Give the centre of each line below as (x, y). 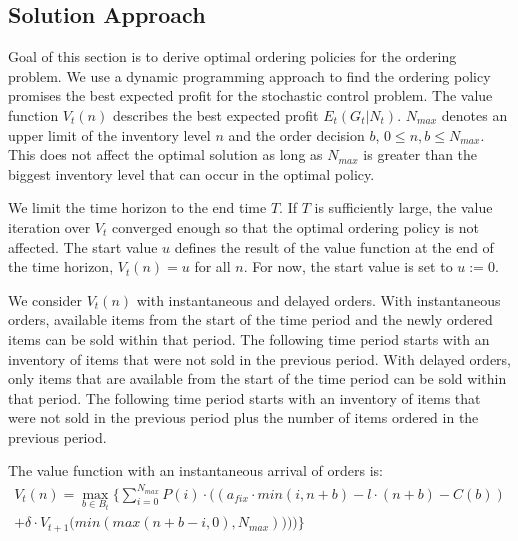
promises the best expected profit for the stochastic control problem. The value (250, 95)
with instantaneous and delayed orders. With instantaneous (318, 299)
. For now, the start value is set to (348, 266)
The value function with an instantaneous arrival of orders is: (195, 470)
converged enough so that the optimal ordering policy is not (295, 226)
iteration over (49, 226)
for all (212, 266)
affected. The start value (83, 246)
